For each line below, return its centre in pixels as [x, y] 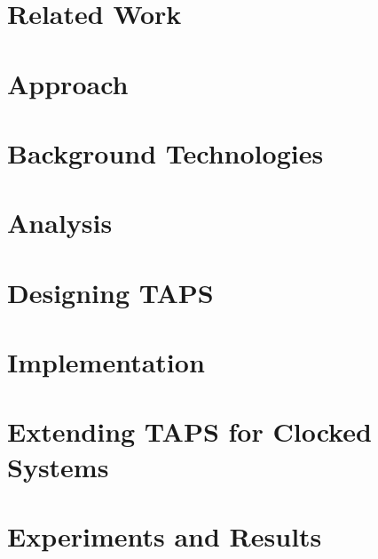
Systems [58, 466]
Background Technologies [165, 152]
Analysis [60, 223]
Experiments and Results [165, 536]
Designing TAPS [110, 292]
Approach [68, 83]
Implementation [106, 362]
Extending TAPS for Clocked [189, 431]
